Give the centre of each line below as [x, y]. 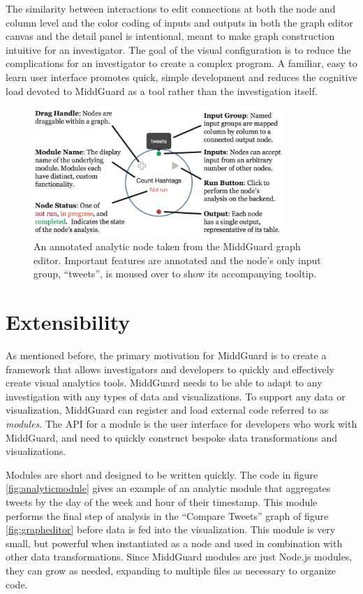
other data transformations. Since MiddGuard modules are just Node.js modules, [179, 557]
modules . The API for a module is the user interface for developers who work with [181, 424]
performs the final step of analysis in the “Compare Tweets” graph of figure [167, 515]
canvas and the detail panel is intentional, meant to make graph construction [170, 36]
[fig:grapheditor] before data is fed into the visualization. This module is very [171, 529]
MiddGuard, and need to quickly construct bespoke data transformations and [172, 437]
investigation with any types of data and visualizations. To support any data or [176, 396]
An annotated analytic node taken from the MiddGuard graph [167, 246]
